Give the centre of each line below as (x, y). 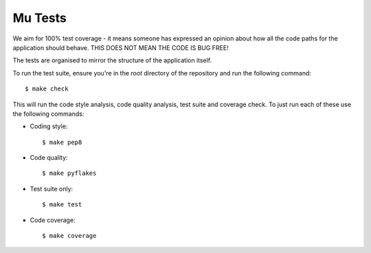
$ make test (62, 205)
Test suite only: (52, 189)
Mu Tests (40, 18)
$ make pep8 (62, 142)
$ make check (47, 89)
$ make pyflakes (69, 173)
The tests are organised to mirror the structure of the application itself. (112, 60)
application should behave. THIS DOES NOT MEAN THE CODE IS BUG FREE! (121, 47)
